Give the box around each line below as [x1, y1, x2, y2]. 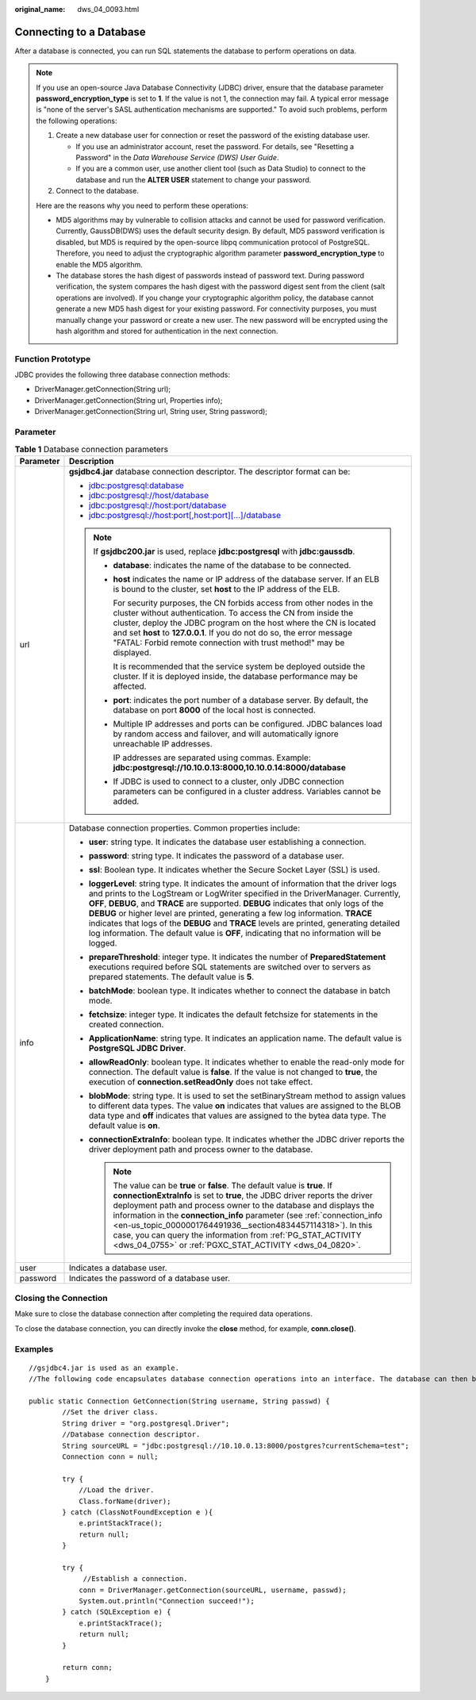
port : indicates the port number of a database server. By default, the [113, 694, 369, 705]
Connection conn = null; [62, 1452, 159, 1461]
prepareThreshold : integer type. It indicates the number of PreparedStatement [88, 951, 386, 962]
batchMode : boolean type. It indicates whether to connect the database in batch [88, 984, 390, 996]
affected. [113, 681, 147, 692]
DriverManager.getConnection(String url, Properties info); [34, 395, 223, 405]
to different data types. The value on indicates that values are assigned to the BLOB [88, 1099, 401, 1111]
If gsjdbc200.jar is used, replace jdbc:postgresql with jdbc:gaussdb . [93, 546, 355, 557]
